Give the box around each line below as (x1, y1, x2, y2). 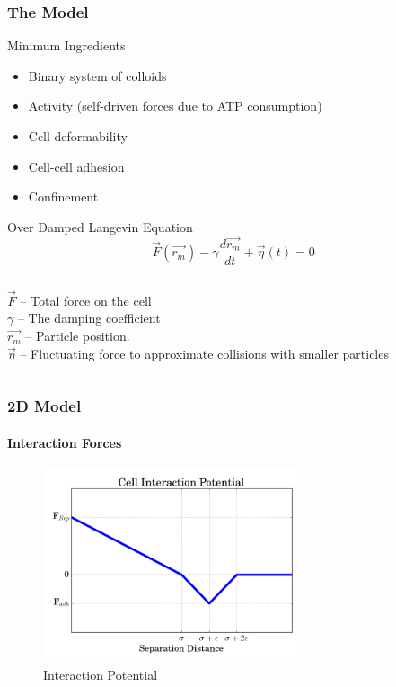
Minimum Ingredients (7, 36, 126, 55)
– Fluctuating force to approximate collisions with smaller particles (20, 343, 389, 362)
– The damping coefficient (17, 308, 161, 327)
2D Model (7, 395, 82, 417)
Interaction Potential (43, 665, 158, 684)
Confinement (28, 187, 99, 206)
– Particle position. (25, 326, 130, 345)
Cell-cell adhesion (28, 156, 125, 175)
